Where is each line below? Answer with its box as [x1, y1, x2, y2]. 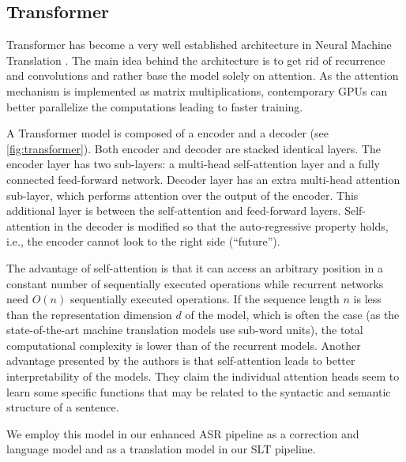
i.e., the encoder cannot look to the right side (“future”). [6, 233, 280, 250]
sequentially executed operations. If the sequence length [70, 291, 340, 307]
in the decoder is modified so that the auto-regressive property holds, [54, 217, 389, 234]
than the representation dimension [6, 306, 172, 322]
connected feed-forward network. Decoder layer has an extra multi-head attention [6, 171, 400, 187]
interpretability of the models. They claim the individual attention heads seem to [6, 368, 400, 385]
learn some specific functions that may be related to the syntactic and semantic [6, 383, 391, 400]
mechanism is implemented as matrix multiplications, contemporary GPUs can [6, 82, 388, 99]
